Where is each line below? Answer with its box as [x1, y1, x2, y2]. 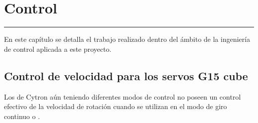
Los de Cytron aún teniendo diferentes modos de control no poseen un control [4, 91, 241, 102]
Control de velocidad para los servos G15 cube [4, 68, 248, 83]
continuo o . [4, 111, 40, 121]
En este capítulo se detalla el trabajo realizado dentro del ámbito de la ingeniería [4, 34, 250, 44]
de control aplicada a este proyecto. [4, 43, 112, 54]
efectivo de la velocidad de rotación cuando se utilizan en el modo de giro [4, 101, 227, 112]
